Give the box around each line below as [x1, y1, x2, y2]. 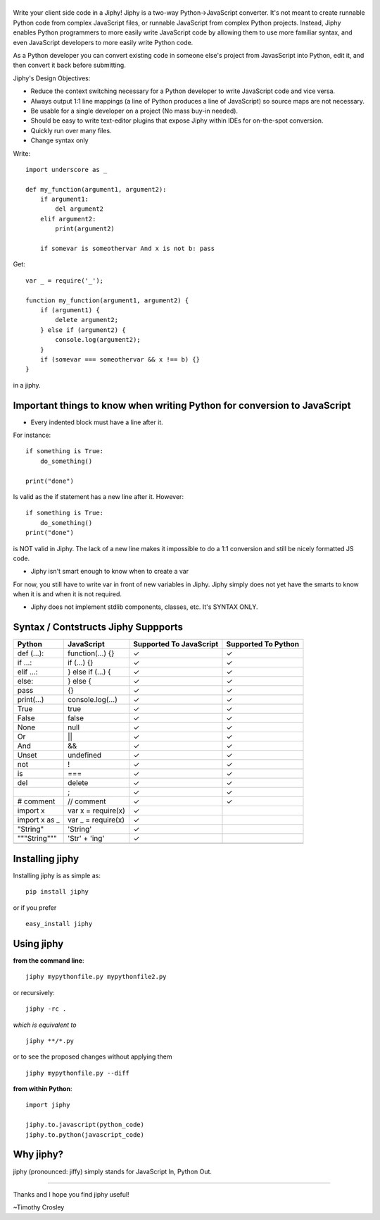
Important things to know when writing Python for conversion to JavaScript [13, 399, 351, 412]
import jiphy [25, 1101, 70, 1109]
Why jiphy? [13, 1149, 63, 1161]
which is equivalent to [13, 1021, 77, 1029]
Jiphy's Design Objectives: [13, 74, 91, 82]
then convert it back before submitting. [13, 61, 126, 70]
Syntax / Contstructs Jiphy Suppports [13, 621, 183, 634]
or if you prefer [13, 903, 57, 912]
